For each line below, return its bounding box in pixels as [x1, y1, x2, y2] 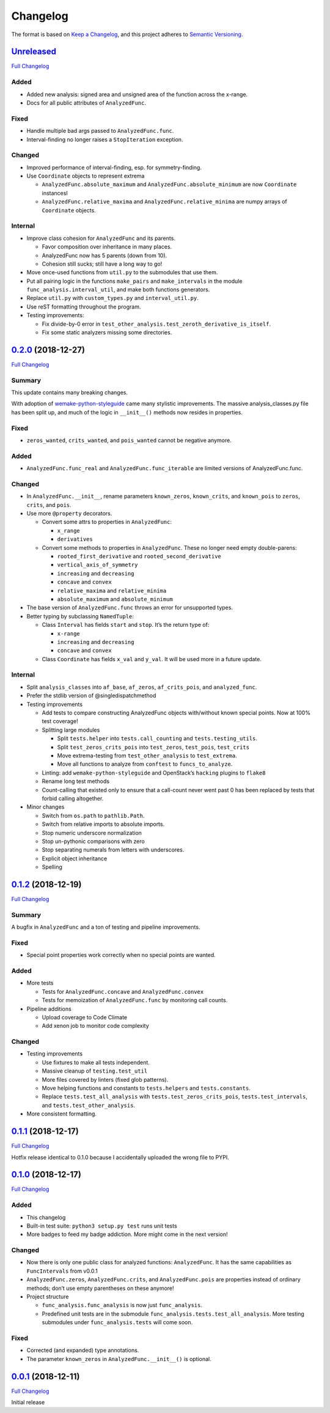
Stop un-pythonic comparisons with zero [42, 838, 145, 845]
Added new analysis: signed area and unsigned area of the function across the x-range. [26, 91, 248, 98]
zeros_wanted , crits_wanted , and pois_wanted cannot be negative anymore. [26, 437, 232, 444]
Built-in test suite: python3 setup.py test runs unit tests [26, 1222, 177, 1229]
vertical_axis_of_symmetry [57, 561, 138, 569]
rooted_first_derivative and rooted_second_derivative [57, 553, 221, 560]
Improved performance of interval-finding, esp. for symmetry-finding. [26, 163, 202, 171]
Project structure [26, 1293, 70, 1300]
